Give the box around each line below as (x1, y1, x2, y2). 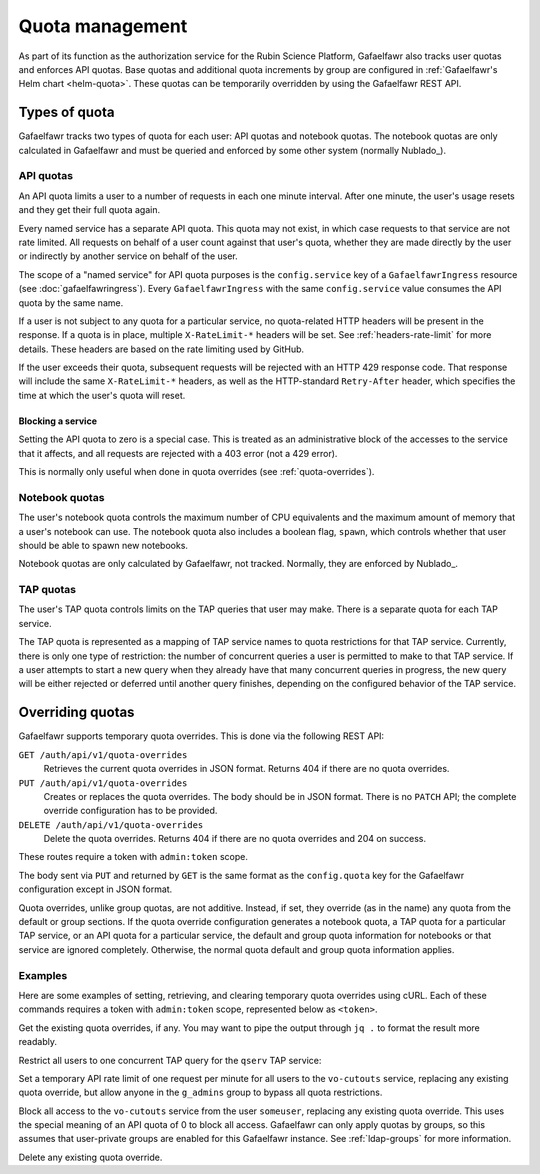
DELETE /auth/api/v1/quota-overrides (18, 819, 204, 830)
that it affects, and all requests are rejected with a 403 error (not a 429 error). (18, 447, 338, 459)
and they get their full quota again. (18, 204, 160, 216)
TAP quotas (18, 583, 77, 597)
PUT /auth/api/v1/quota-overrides (18, 777, 188, 789)
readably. (18, 1036, 57, 1048)
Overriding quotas (18, 704, 135, 721)
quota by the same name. (18, 296, 124, 309)
